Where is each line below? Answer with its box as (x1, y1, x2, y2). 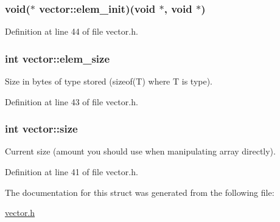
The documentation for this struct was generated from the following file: (5, 186, 275, 198)
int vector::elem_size (5, 50, 110, 66)
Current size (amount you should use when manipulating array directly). (5, 145, 276, 158)
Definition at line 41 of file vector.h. (5, 165, 138, 178)
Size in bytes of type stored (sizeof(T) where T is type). (5, 75, 213, 88)
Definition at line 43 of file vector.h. (5, 95, 138, 108)
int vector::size (5, 121, 78, 136)
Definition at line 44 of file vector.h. (5, 25, 138, 38)
